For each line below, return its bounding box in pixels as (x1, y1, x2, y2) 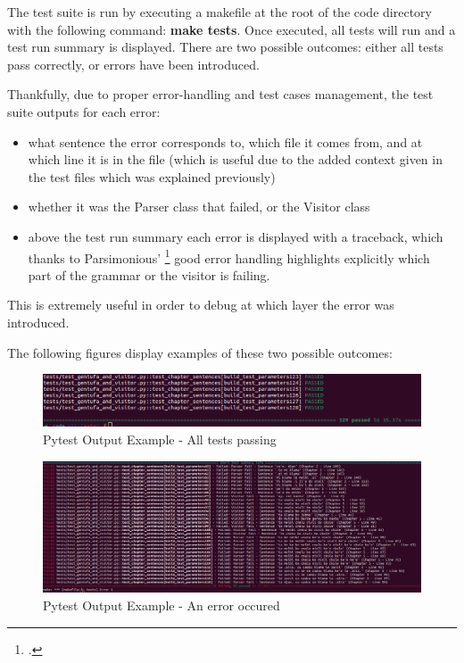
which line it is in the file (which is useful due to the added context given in (28, 150, 443, 169)
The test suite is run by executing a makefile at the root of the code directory (7, 3, 432, 21)
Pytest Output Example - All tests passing (43, 429, 277, 448)
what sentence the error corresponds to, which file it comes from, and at (28, 132, 423, 151)
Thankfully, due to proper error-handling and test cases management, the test (7, 85, 434, 104)
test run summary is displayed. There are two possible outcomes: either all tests (7, 37, 443, 56)
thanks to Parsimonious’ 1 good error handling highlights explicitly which (28, 245, 430, 267)
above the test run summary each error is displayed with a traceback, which (28, 227, 443, 245)
